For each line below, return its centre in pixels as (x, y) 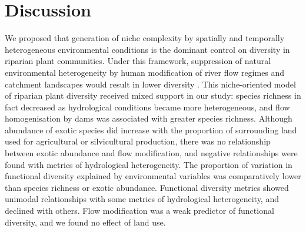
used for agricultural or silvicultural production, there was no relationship (138, 141)
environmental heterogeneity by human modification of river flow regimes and (145, 72)
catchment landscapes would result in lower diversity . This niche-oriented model (150, 84)
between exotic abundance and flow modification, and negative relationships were (151, 153)
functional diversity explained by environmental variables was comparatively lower (153, 176)
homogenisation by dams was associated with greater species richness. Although (149, 118)
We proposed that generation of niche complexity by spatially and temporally (145, 38)
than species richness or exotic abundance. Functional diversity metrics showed (147, 187)
